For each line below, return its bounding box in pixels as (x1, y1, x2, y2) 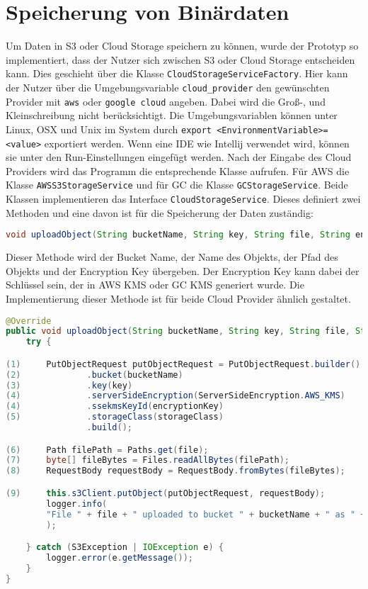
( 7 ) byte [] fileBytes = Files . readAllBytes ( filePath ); (6, 455, 290, 466)
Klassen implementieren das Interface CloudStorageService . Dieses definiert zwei (6, 191, 361, 206)
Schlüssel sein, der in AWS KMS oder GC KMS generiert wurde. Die (6, 277, 304, 292)
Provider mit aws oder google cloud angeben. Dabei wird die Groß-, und (6, 94, 326, 108)
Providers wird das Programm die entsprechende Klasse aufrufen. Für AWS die (6, 163, 350, 178)
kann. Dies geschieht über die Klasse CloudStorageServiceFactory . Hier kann (6, 66, 348, 81)
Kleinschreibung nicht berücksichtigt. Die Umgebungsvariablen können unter (6, 108, 338, 123)
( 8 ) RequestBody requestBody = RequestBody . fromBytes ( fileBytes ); (6, 466, 345, 476)
